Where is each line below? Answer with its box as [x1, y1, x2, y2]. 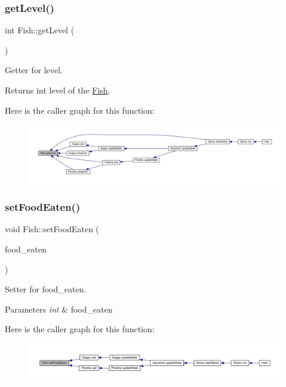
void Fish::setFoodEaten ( [5, 223, 100, 235]
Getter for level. [5, 64, 63, 76]
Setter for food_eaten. [5, 283, 86, 295]
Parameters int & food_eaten [5, 302, 113, 315]
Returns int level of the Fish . [5, 84, 110, 96]
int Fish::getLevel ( [5, 24, 74, 36]
